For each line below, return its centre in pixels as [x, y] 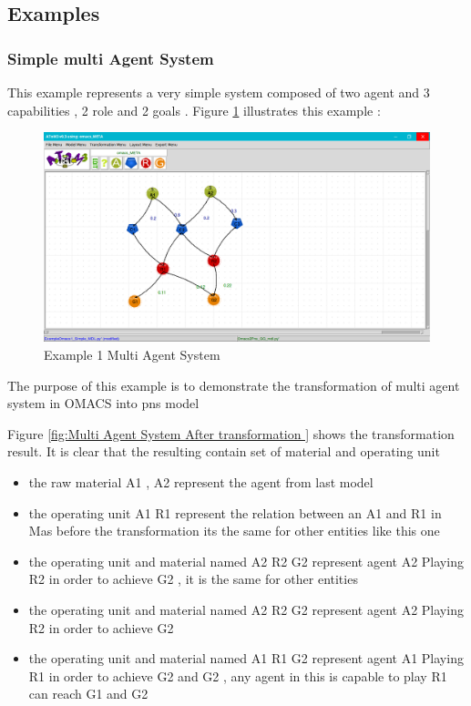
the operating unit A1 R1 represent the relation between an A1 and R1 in [235, 512]
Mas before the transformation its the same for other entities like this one [234, 531]
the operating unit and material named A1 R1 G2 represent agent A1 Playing [246, 658]
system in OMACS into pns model [103, 403]
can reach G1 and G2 [88, 694]
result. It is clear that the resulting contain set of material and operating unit [224, 451]
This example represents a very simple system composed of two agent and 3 [219, 92]
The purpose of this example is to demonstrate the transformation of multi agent [234, 385]
